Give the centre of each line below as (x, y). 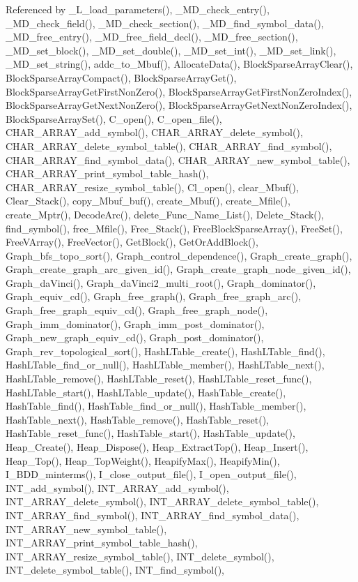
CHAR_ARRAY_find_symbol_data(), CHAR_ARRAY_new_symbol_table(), (178, 159)
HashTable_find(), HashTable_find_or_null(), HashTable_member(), (156, 406)
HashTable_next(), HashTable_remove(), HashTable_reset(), (137, 419)
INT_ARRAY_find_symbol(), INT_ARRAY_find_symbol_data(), (153, 515)
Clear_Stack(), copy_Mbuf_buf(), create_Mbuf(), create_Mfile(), (148, 201)
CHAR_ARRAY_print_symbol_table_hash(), (107, 173)
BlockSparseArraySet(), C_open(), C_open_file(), (114, 118)
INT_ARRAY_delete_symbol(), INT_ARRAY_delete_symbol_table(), (162, 501)
